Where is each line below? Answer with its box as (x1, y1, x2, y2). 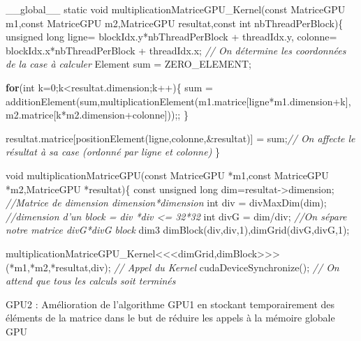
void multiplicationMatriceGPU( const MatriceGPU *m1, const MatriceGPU (6, 167, 329, 182)
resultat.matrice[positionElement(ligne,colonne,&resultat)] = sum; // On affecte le (6, 130, 355, 145)
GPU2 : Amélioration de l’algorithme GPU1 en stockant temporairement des (6, 296, 335, 311)
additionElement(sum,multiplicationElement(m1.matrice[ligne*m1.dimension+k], (6, 93, 351, 108)
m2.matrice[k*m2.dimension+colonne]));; (6, 107, 181, 122)
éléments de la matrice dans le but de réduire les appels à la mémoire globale (6, 310, 335, 325)
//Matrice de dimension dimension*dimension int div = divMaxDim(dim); (6, 195, 327, 210)
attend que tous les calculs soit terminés (6, 273, 176, 288)
